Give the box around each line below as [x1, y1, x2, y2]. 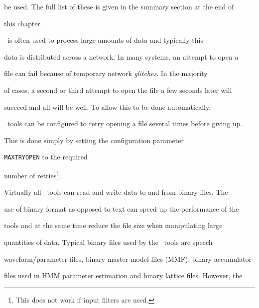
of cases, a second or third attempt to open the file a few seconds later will [4, 84, 232, 95]
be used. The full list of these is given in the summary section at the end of [4, 1, 234, 11]
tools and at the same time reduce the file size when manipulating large [4, 220, 223, 231]
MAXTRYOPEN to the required [4, 152, 88, 162]
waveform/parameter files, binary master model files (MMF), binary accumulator [4, 253, 252, 264]
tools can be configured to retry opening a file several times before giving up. [7, 118, 243, 129]
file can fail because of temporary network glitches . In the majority [4, 68, 208, 78]
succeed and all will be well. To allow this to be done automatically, [4, 101, 211, 112]
